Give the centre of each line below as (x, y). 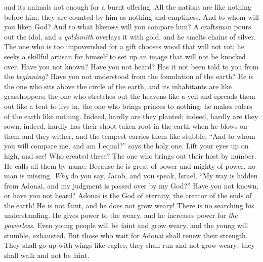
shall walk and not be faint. (47, 255)
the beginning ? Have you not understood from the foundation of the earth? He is (129, 76)
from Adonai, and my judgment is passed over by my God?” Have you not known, (131, 185)
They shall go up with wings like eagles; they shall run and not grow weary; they (129, 245)
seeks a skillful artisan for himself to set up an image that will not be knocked (125, 56)
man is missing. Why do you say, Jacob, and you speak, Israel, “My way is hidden (131, 176)
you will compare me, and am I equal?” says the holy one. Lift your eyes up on (126, 146)
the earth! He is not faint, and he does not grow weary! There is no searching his (129, 205)
